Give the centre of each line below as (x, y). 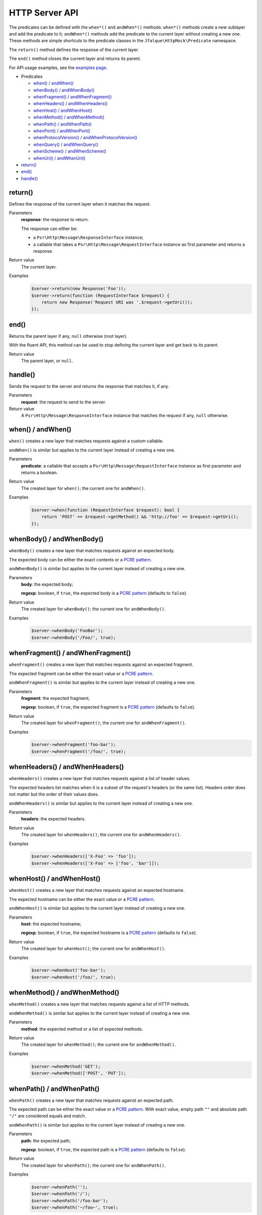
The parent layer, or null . (47, 361)
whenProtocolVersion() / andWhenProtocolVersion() (85, 138)
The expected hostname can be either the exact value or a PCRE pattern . (82, 899)
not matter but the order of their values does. (54, 794)
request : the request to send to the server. (64, 402)
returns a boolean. (40, 472)
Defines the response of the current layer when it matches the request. (80, 204)
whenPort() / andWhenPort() (62, 131)
